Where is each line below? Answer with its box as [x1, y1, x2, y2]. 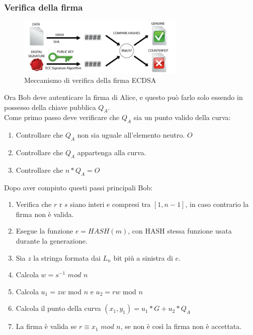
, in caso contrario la [185, 199, 249, 209]
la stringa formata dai [33, 252, 101, 263]
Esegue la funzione [16, 226, 73, 236]
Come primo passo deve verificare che [4, 112, 120, 123]
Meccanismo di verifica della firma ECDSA [24, 75, 156, 85]
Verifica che [16, 199, 52, 209]
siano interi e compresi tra [70, 199, 151, 209]
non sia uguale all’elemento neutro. [77, 130, 185, 140]
